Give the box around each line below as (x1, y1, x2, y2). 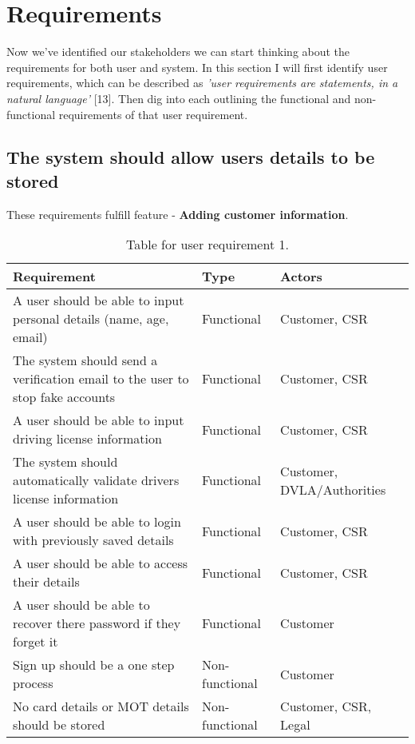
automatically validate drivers (13, 471, 180, 490)
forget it (13, 632, 58, 651)
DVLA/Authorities (280, 479, 386, 499)
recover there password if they (13, 614, 181, 633)
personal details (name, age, (13, 309, 169, 328)
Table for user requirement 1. (126, 235, 289, 254)
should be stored (13, 715, 105, 734)
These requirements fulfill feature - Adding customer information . (6, 205, 349, 222)
